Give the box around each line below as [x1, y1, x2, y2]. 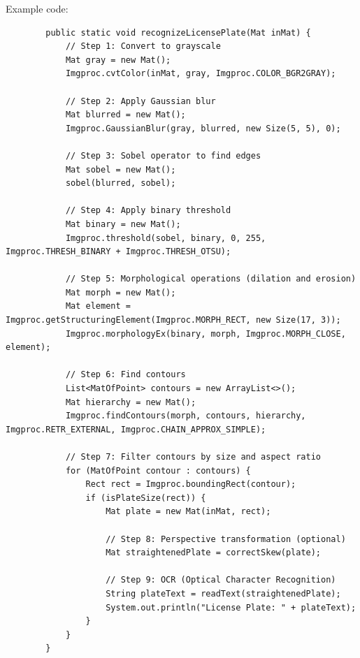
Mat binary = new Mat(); [65, 219, 181, 229]
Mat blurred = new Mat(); [65, 110, 186, 120]
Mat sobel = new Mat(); [65, 164, 176, 175]
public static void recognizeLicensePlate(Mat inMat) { [45, 27, 311, 38]
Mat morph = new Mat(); [65, 287, 176, 298]
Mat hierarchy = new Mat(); [65, 397, 196, 407]
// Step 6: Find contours [65, 370, 186, 380]
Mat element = [65, 301, 131, 312]
